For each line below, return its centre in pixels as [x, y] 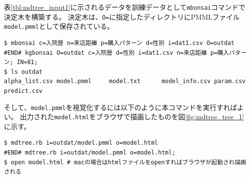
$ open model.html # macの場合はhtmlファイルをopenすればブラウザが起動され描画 [125, 162]
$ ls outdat [23, 72]
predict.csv [23, 91]
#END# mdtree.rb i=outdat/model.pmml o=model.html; [90, 153]
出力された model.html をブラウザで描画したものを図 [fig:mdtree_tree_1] [132, 117]
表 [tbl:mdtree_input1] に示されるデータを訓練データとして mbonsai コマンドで [125, 7]
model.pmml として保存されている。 [59, 26]
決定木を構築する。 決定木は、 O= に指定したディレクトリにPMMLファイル [122, 16]
